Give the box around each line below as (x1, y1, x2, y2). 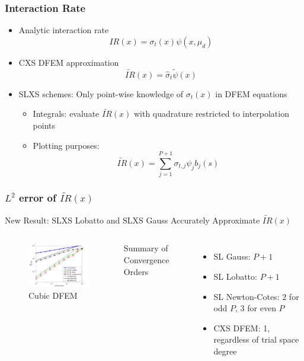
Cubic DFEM (28, 289, 78, 301)
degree (213, 344, 237, 357)
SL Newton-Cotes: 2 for (213, 290, 299, 302)
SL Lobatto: (213, 270, 257, 282)
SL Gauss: (213, 250, 251, 263)
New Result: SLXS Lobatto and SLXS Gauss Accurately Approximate (5, 213, 260, 226)
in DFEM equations (215, 87, 287, 100)
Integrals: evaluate (33, 107, 100, 120)
